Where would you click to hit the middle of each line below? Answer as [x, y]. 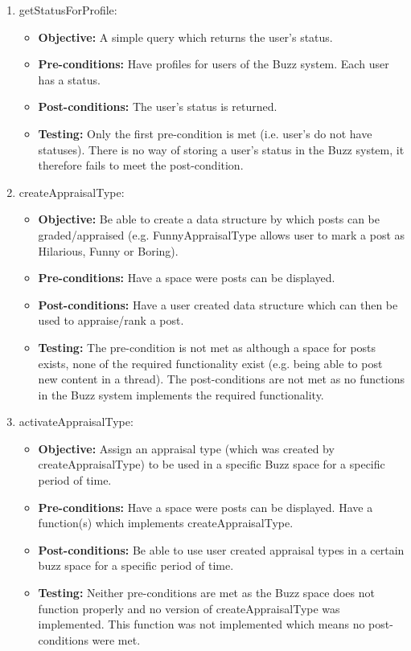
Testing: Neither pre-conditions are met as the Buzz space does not [206, 593]
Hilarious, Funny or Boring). [108, 250]
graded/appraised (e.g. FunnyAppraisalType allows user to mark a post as [222, 234]
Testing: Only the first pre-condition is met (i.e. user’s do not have [205, 133]
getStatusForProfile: [68, 10]
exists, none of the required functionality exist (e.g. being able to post [210, 363]
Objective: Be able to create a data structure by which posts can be [209, 219]
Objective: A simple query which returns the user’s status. [185, 37]
